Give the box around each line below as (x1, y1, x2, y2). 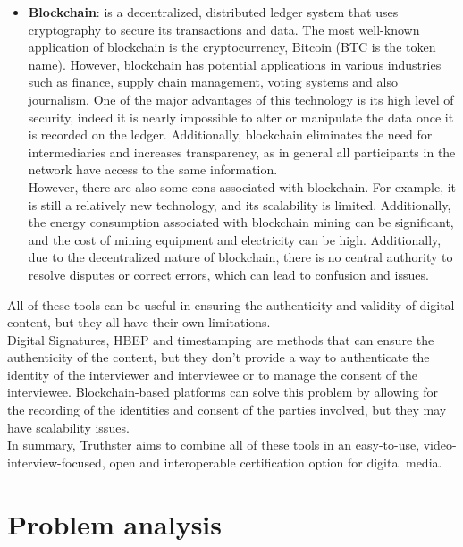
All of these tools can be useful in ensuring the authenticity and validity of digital (7, 295, 455, 314)
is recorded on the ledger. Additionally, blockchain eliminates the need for (28, 125, 433, 144)
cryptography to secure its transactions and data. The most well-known (28, 20, 420, 38)
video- (423, 435, 457, 454)
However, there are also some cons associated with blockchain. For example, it (28, 177, 457, 196)
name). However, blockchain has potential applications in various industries (28, 55, 442, 73)
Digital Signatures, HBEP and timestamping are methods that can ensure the (7, 330, 434, 349)
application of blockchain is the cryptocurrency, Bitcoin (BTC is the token (28, 38, 436, 56)
